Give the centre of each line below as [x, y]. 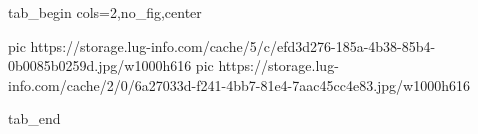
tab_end [34, 118]
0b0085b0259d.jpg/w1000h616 [100, 65]
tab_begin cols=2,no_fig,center [105, 12]
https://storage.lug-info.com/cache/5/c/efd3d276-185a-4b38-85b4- [233, 45]
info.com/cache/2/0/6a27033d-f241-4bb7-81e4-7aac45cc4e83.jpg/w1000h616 [239, 84]
